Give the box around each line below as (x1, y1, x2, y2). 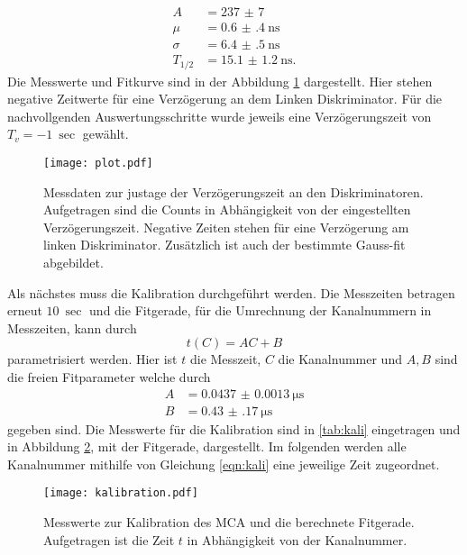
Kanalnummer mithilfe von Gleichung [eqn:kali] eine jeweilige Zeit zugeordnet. (7, 454, 440, 473)
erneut (7, 301, 42, 320)
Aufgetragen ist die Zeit (43, 530, 175, 549)
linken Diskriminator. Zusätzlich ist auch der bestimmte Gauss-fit (43, 235, 406, 254)
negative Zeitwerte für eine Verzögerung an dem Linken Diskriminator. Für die (7, 89, 443, 108)
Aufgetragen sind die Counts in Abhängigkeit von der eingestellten (43, 200, 411, 219)
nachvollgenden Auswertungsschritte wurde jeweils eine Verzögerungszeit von (7, 106, 432, 125)
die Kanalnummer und (278, 350, 402, 368)
